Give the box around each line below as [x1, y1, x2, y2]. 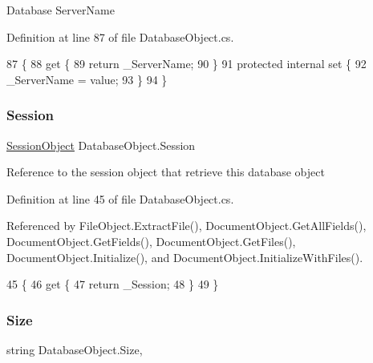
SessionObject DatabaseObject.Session [6, 136, 196, 153]
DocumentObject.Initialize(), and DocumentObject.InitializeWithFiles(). [6, 248, 363, 265]
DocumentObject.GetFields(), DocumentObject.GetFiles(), [6, 232, 296, 249]
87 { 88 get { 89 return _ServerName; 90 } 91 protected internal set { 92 [6, 55, 367, 72]
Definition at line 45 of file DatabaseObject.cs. [6, 190, 234, 207]
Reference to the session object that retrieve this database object [6, 163, 325, 180]
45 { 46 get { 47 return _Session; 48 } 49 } [6, 276, 219, 292]
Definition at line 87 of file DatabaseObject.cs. [6, 28, 234, 45]
